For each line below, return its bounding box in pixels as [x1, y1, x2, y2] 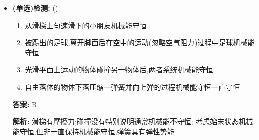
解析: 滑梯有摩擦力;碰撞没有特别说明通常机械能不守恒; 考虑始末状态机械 [12, 116, 253, 127]
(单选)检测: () [12, 3, 58, 13]
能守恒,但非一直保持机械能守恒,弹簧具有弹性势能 [12, 126, 175, 136]
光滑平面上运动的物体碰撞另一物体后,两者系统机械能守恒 [25, 64, 213, 75]
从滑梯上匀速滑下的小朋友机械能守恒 [25, 19, 147, 30]
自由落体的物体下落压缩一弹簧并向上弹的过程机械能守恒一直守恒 [25, 81, 240, 92]
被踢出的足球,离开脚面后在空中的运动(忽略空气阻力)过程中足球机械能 [25, 37, 255, 48]
